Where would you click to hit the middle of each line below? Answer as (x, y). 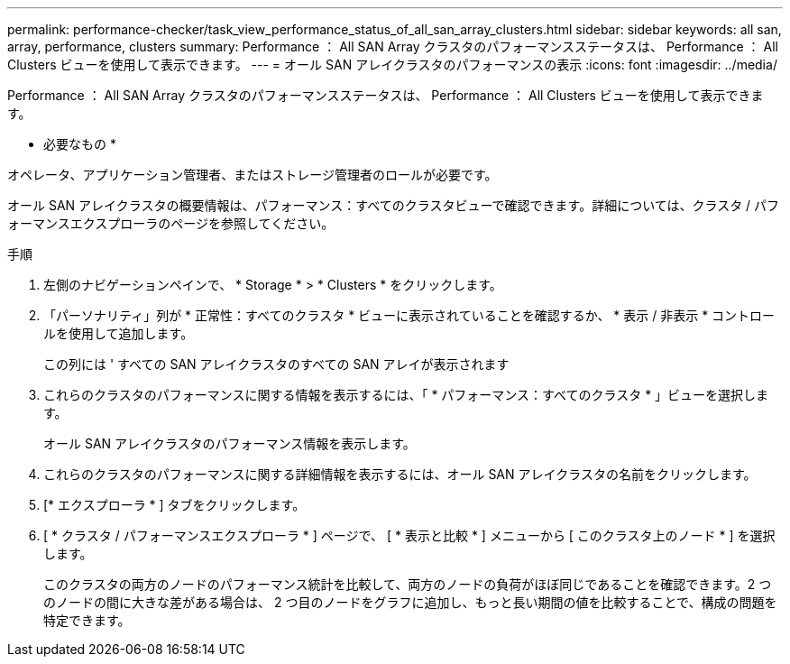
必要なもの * (80, 144)
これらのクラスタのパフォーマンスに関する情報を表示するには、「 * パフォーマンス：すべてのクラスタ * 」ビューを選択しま (406, 395)
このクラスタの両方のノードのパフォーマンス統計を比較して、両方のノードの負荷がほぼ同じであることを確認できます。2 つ (408, 584)
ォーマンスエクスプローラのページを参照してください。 (171, 223)
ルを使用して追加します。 (119, 333)
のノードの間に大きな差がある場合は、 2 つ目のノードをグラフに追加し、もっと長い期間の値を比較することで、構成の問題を (410, 602)
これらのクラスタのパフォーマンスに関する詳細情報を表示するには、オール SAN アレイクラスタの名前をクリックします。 (400, 474)
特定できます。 (87, 620)
